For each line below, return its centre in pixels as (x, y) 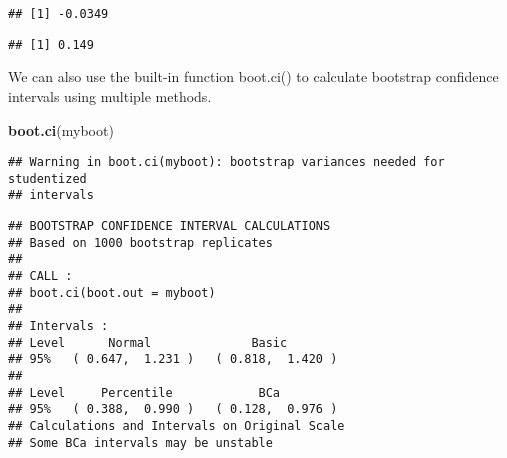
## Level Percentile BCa (144, 392)
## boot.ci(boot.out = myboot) (112, 292)
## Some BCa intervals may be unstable (140, 442)
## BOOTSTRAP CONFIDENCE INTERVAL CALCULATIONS (169, 226)
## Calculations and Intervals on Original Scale (176, 425)
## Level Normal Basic (148, 342)
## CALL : (40, 276)
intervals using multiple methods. (110, 95)
